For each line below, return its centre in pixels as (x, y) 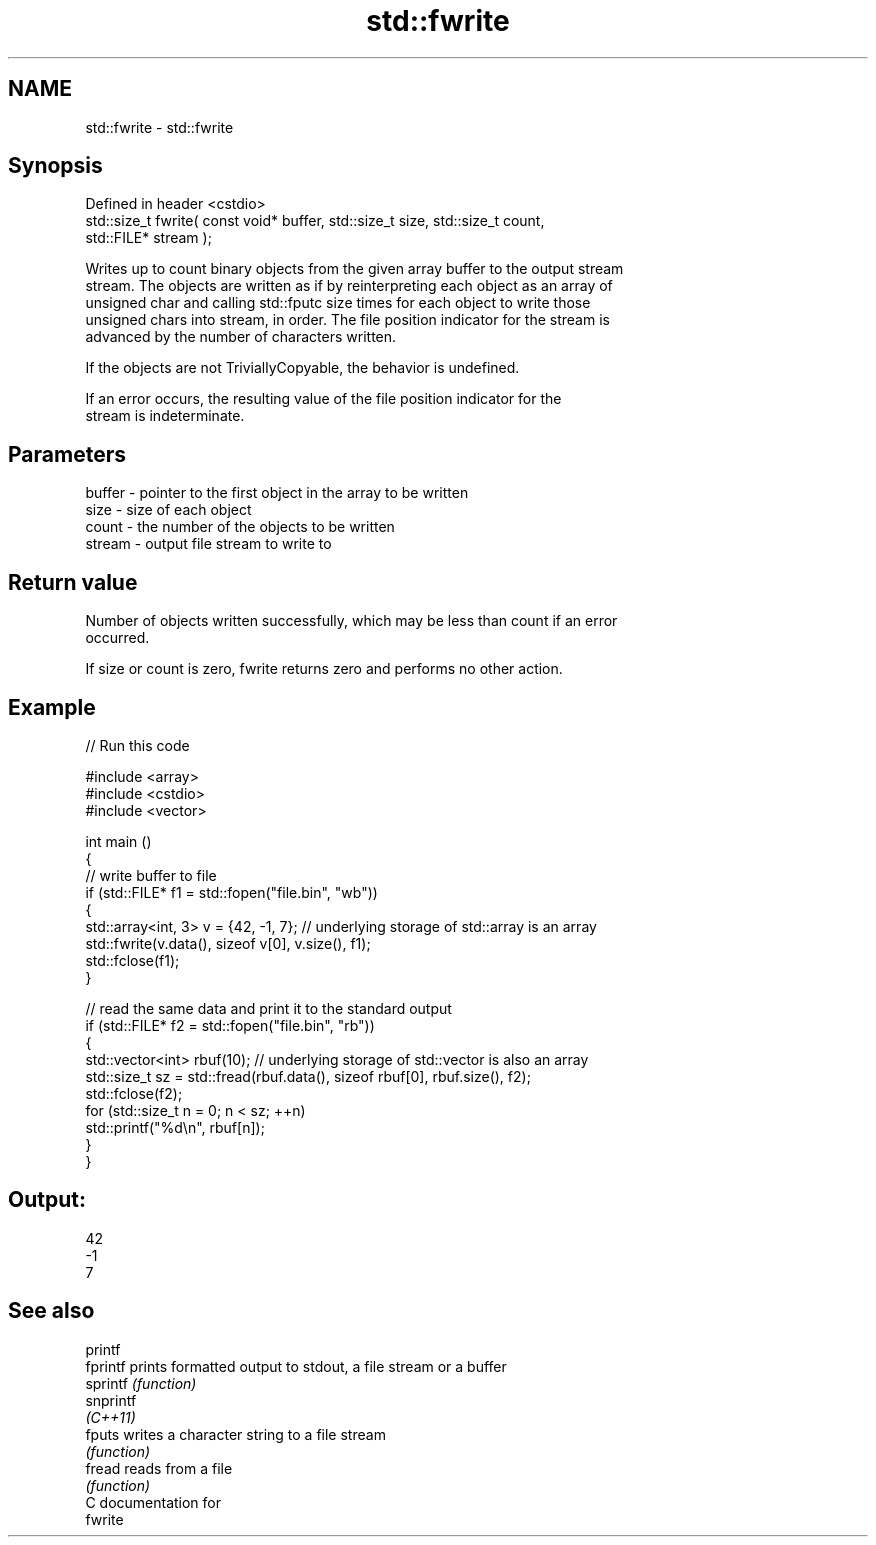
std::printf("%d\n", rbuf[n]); (175, 1127)
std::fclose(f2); (134, 1093)
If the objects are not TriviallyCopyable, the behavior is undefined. (302, 368)
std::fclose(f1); (132, 960)
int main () (118, 841)
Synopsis (55, 166)
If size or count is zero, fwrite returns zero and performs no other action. (324, 669)
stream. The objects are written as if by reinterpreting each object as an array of (349, 286)
